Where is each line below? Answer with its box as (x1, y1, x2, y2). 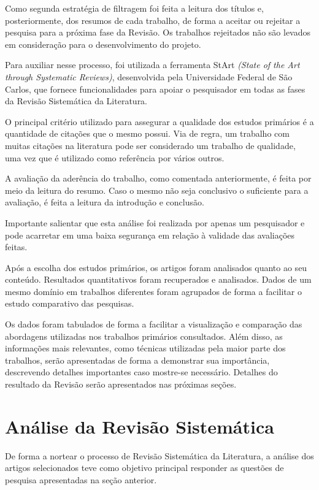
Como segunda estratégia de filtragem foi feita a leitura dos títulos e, (5, 2, 264, 14)
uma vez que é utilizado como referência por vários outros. (5, 151, 225, 164)
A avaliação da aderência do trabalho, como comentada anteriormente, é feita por (5, 172, 312, 185)
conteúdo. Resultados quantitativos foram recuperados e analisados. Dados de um (5, 273, 312, 286)
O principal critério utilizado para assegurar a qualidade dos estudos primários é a (5, 115, 314, 128)
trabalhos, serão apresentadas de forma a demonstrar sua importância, (5, 353, 270, 366)
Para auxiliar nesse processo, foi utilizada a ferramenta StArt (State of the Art (5, 58, 300, 71)
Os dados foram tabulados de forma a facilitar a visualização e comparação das (5, 318, 302, 331)
